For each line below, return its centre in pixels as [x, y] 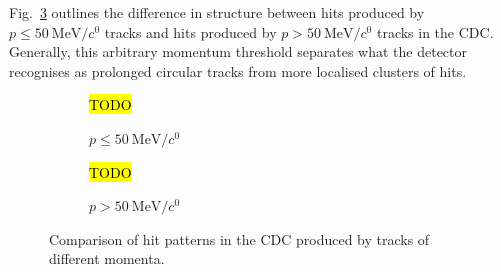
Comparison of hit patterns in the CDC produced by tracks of [239, 238]
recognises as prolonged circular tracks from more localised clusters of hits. [238, 70]
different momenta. [107, 258]
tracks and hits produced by [190, 31]
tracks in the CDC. [435, 31]
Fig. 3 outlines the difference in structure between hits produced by [217, 12]
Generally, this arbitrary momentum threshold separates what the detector [238, 51]
